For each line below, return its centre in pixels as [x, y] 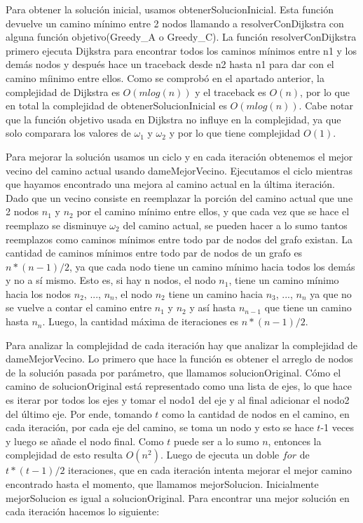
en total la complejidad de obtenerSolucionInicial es [116, 106]
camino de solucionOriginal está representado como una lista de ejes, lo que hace [179, 386]
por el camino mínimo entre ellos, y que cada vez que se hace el [213, 211]
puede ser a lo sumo [217, 441]
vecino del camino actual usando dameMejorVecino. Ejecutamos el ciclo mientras [179, 170]
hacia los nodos [39, 293]
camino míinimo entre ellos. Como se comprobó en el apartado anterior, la [165, 77]
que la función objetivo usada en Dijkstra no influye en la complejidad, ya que [173, 119]
